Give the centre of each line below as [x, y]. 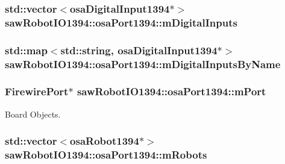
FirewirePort [37, 91]
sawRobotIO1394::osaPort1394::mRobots [106, 155]
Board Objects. [33, 114]
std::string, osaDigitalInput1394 [139, 50]
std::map [26, 50]
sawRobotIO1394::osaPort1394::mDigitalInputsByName [143, 64]
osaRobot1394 [105, 141]
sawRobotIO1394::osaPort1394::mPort [171, 91]
